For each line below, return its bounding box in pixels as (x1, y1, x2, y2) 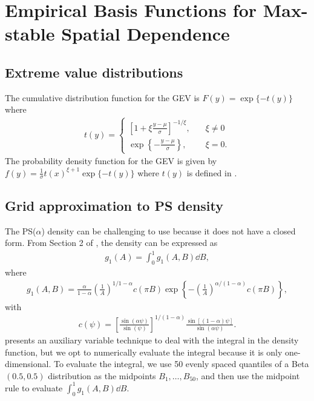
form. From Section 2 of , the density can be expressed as (5, 236, 218, 249)
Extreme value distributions (5, 62, 183, 81)
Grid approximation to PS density (5, 196, 224, 214)
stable (5, 21, 55, 46)
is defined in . (186, 166, 237, 179)
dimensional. (5, 357, 51, 370)
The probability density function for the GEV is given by (5, 154, 217, 167)
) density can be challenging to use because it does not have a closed (41, 224, 296, 237)
